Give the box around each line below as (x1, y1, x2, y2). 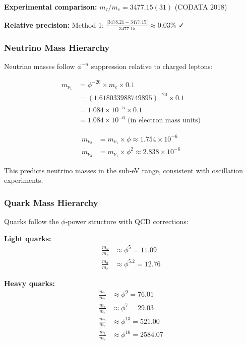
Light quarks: (4, 233, 51, 243)
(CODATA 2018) (174, 2, 227, 12)
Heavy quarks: (4, 278, 55, 288)
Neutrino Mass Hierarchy (4, 41, 110, 54)
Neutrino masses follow (4, 61, 75, 72)
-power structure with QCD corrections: (65, 216, 189, 227)
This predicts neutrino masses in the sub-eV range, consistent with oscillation (4, 165, 243, 175)
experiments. (4, 175, 43, 185)
